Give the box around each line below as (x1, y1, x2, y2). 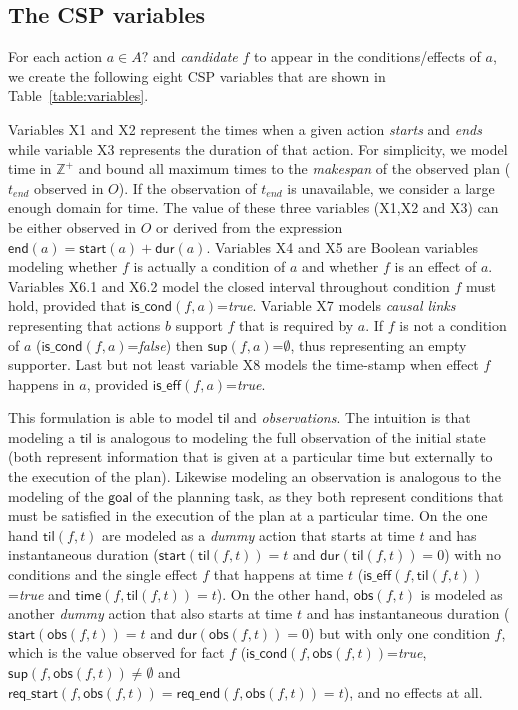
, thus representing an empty (290, 334, 467, 355)
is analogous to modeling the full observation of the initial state (96, 426, 486, 447)
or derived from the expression (156, 216, 343, 237)
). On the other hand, (216, 583, 350, 604)
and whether (302, 256, 379, 277)
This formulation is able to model (8, 407, 214, 428)
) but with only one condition (309, 622, 490, 643)
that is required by (239, 314, 354, 335)
